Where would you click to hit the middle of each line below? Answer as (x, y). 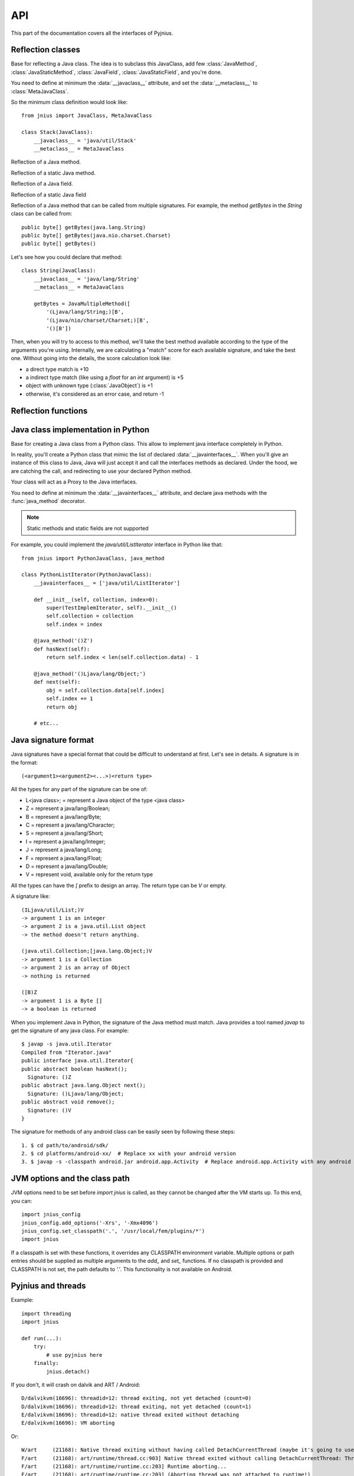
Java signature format (53, 740)
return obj (62, 707)
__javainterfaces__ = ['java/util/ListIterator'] (106, 583)
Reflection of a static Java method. (53, 173)
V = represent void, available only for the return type (89, 874)
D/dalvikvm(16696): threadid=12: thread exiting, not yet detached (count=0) (137, 1398)
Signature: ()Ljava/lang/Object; (76, 1093)
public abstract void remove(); (68, 1102)
